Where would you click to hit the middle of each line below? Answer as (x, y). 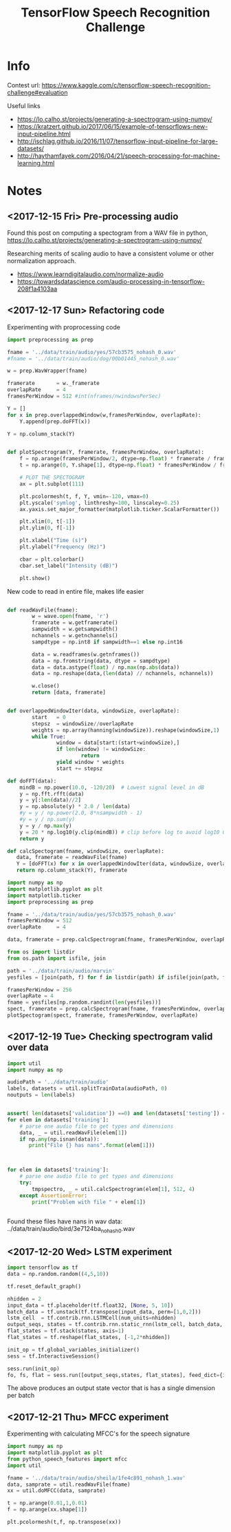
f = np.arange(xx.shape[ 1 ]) (47, 1510)
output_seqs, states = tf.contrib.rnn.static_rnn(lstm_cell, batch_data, (115, 1325)
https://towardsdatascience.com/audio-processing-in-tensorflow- (111, 281)
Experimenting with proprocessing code (64, 327)
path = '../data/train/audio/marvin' (61, 971)
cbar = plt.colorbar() (52, 559)
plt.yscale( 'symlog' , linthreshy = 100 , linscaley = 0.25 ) (100, 503)
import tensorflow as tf (43, 1268)
